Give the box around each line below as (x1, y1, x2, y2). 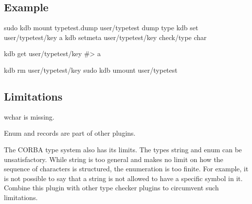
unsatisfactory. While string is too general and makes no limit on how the (4, 154, 223, 164)
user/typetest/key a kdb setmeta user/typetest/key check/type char (4, 32, 207, 42)
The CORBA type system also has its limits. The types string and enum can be (4, 144, 242, 154)
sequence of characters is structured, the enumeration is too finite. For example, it (4, 163, 249, 174)
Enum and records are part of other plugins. (4, 128, 136, 138)
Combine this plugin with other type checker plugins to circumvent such (4, 183, 219, 193)
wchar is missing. (4, 111, 54, 122)
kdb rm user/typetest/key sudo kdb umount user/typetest (4, 64, 178, 75)
